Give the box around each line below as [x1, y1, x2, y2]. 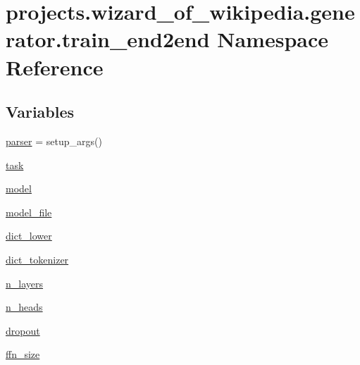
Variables [6, 101, 75, 123]
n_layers [6, 276, 44, 290]
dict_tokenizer [6, 252, 69, 266]
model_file [6, 204, 52, 219]
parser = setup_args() [6, 133, 102, 148]
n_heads [6, 299, 43, 314]
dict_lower [6, 228, 52, 243]
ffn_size [6, 347, 40, 361]
